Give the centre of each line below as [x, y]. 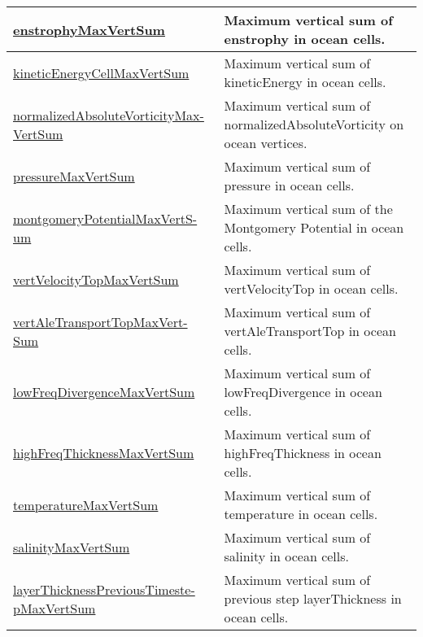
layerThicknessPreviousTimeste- [104, 589]
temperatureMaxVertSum [86, 504]
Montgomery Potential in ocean [314, 227]
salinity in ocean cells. [287, 556]
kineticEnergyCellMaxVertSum [101, 72]
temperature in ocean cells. [301, 514]
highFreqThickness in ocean [303, 453]
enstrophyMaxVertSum [89, 29]
